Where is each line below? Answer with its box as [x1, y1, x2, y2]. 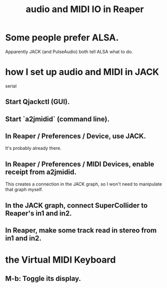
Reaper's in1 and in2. [5, 209, 72, 217]
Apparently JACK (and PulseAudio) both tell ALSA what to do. [5, 48, 133, 54]
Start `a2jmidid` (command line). [5, 114, 110, 123]
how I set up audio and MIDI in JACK [5, 67, 159, 78]
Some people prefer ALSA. [5, 32, 119, 43]
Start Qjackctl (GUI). [5, 97, 70, 106]
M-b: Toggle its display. [5, 274, 81, 283]
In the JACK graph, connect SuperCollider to [5, 201, 148, 210]
